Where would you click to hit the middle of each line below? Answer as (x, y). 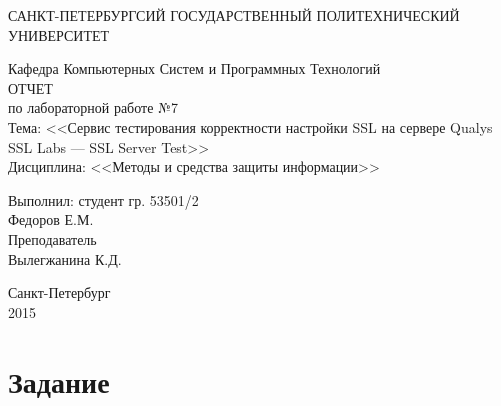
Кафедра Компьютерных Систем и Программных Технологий (194, 68)
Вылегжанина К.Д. (65, 258)
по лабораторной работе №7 (93, 107)
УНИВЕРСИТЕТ (59, 34)
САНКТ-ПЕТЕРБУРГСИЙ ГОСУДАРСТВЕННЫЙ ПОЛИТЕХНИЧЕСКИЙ (234, 15)
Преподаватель (52, 238)
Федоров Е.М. (51, 219)
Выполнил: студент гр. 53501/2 (103, 199)
